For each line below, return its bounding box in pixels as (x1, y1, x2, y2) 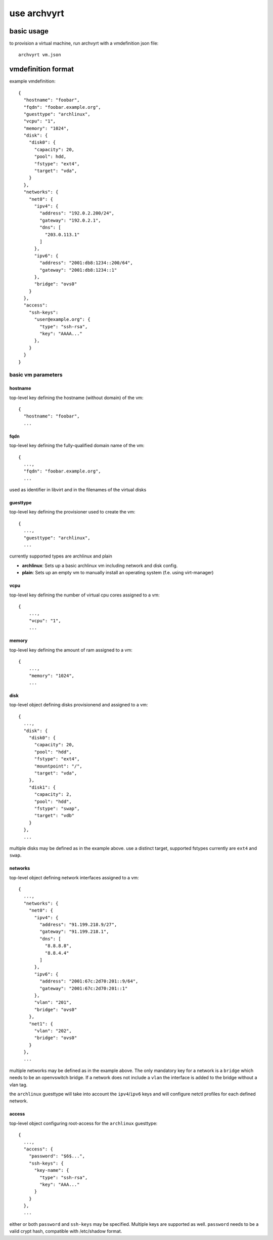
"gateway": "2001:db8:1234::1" (39, 267, 117, 273)
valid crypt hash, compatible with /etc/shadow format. (9, 1228, 122, 1234)
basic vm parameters (9, 371, 63, 378)
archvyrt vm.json (18, 52, 61, 58)
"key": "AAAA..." (39, 331, 83, 336)
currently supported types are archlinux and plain (9, 553, 112, 559)
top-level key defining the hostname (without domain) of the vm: (9, 395, 144, 401)
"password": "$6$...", (28, 1153, 85, 1159)
